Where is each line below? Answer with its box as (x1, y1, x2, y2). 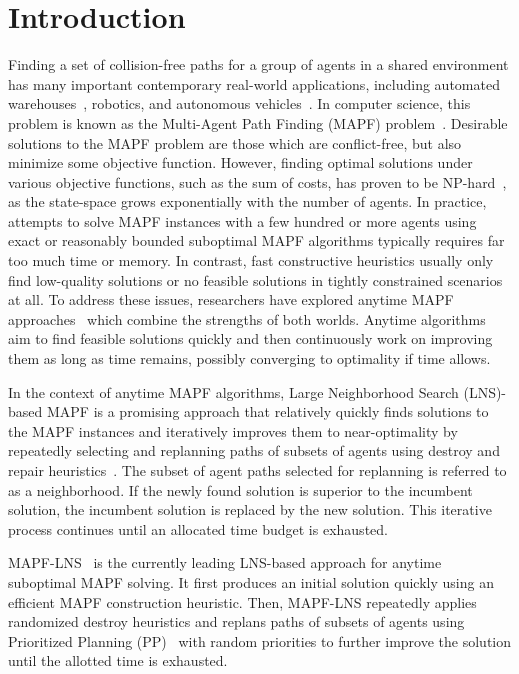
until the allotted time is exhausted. (8, 650, 228, 671)
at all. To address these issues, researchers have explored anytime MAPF (8, 289, 454, 310)
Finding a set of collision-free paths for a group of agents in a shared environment (8, 54, 509, 75)
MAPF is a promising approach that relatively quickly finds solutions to (46, 401, 489, 422)
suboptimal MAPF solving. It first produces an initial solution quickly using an (8, 571, 494, 592)
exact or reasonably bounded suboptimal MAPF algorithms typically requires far (8, 230, 505, 251)
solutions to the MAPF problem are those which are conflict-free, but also (8, 132, 462, 153)
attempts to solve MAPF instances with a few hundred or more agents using (8, 210, 477, 231)
